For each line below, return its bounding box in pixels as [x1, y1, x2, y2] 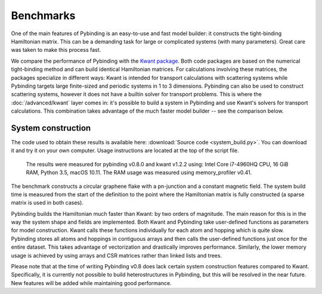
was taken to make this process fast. [11, 47, 101, 54]
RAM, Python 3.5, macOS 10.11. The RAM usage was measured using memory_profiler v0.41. [26, 169, 252, 176]
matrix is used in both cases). [11, 199, 83, 206]
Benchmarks [11, 9, 76, 22]
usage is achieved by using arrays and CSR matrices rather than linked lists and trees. [11, 252, 222, 259]
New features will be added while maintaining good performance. [11, 279, 172, 286]
